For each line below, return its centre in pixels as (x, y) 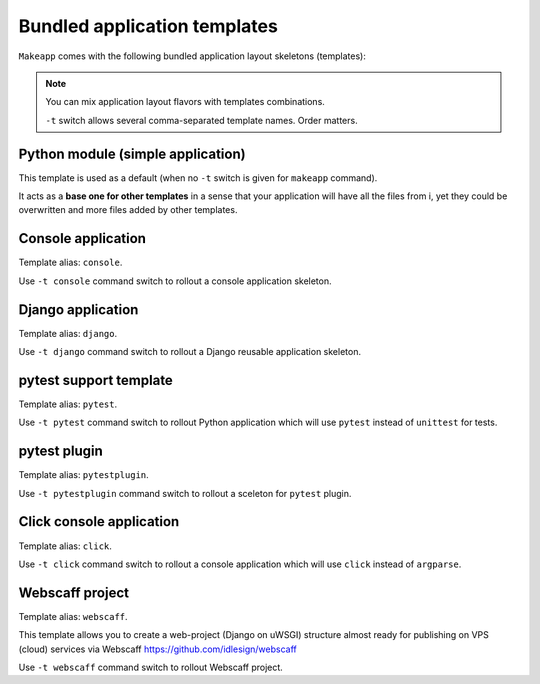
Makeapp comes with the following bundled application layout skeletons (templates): (192, 56)
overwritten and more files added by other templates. (128, 210)
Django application (78, 309)
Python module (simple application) (132, 153)
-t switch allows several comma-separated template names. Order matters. (202, 120)
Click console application (99, 521)
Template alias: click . (65, 546)
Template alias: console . (70, 262)
